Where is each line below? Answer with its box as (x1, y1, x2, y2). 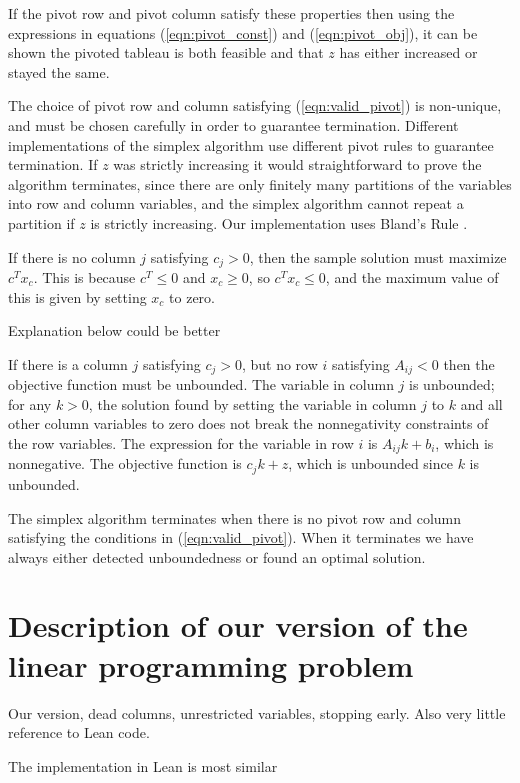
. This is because (33, 266, 136, 287)
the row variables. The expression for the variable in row (8, 433, 354, 453)
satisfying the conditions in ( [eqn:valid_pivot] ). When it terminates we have (8, 527, 474, 548)
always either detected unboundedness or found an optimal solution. (8, 546, 426, 567)
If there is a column (8, 353, 128, 374)
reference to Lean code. (8, 722, 150, 743)
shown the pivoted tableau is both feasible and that (8, 42, 324, 63)
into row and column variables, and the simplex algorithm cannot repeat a (8, 193, 464, 214)
